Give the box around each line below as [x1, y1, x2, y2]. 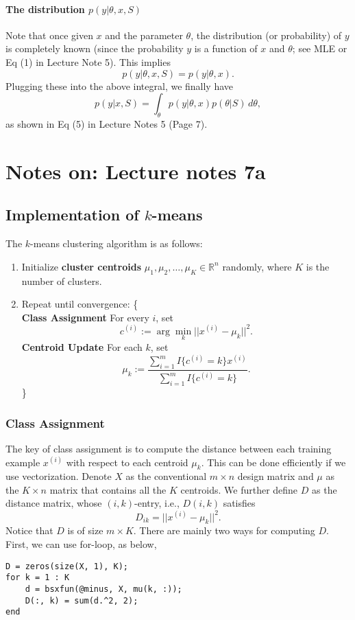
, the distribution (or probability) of [191, 27, 342, 42]
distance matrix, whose [5, 496, 102, 510]
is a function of [194, 41, 258, 56]
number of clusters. [21, 273, 102, 288]
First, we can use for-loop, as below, [5, 536, 157, 551]
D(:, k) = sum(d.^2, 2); [25, 595, 138, 606]
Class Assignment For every [21, 310, 149, 324]
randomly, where [222, 259, 292, 273]
